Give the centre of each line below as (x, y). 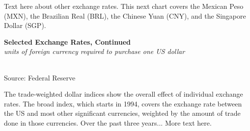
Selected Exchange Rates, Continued (67, 41)
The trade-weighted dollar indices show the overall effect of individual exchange (124, 94)
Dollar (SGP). (25, 25)
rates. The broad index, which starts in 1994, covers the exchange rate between (123, 103)
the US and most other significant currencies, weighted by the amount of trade (122, 113)
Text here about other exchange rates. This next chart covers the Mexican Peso (124, 6)
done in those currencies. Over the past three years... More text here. (108, 122)
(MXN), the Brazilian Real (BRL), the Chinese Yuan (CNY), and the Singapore (125, 15)
